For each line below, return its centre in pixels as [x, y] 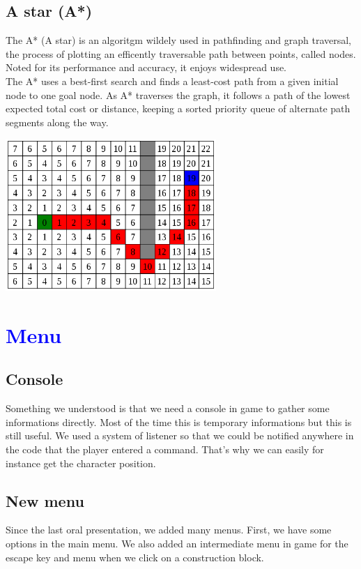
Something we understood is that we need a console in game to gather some [168, 408]
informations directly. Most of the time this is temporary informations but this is [179, 422]
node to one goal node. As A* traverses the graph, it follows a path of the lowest [178, 94]
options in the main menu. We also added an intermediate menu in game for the [177, 543]
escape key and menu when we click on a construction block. [135, 557]
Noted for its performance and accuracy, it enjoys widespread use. [146, 67]
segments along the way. [57, 122]
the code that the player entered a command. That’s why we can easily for [165, 449]
